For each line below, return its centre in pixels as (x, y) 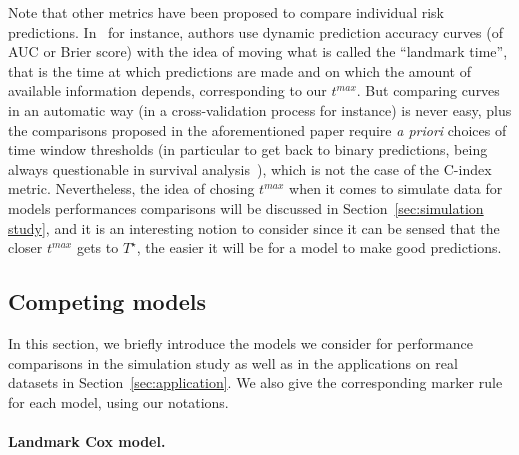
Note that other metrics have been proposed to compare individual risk (226, 12)
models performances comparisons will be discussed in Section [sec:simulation (246, 207)
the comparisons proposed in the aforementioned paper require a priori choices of (257, 129)
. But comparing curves (428, 90)
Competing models (107, 301)
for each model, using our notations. (118, 401)
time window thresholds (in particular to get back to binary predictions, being (248, 149)
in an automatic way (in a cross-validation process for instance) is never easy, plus (260, 109)
